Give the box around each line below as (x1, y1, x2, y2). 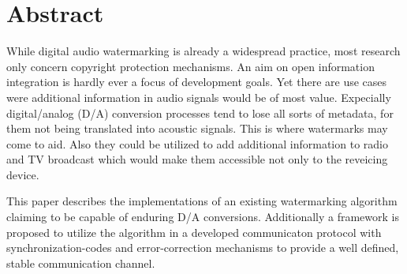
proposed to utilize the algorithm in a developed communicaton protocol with (6, 223, 382, 240)
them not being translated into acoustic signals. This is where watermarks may (6, 120, 388, 137)
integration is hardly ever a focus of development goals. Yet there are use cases (6, 73, 387, 90)
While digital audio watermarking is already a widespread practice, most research (6, 43, 401, 59)
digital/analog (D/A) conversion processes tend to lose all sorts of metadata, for (6, 104, 394, 121)
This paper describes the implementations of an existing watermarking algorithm (6, 193, 398, 209)
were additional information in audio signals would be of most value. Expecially (6, 88, 391, 105)
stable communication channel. (6, 254, 155, 271)
